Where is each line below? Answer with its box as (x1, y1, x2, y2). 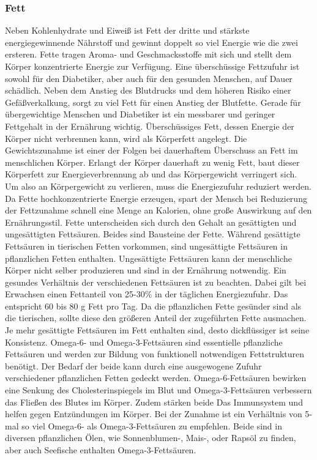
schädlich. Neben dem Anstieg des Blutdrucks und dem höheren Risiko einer (5, 84, 291, 97)
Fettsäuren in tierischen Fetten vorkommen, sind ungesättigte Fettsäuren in (5, 239, 288, 252)
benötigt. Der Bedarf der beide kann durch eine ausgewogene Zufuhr (5, 359, 262, 372)
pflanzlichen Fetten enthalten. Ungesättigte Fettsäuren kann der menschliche (5, 251, 292, 264)
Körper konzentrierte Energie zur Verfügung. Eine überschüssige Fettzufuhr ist (5, 60, 300, 72)
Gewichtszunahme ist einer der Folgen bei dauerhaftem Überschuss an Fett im (5, 144, 298, 157)
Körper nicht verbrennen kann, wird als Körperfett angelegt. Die (5, 132, 247, 144)
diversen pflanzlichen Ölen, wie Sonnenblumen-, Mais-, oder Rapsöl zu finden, (5, 431, 296, 444)
